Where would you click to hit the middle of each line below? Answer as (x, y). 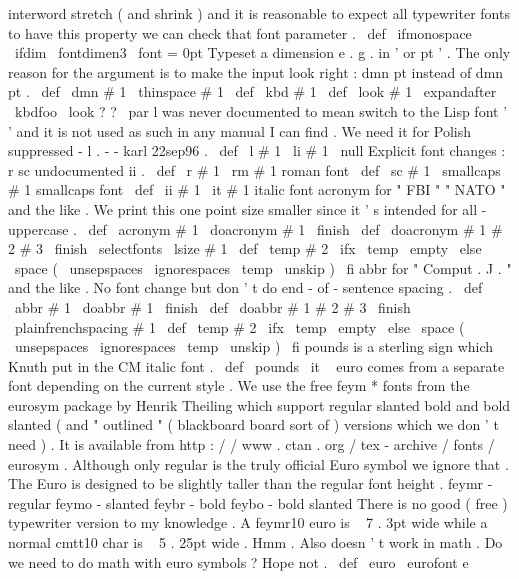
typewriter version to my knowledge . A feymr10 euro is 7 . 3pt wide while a (248, 522)
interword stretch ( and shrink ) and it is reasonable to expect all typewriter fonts (259, 13)
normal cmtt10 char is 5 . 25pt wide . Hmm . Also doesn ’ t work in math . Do (255, 542)
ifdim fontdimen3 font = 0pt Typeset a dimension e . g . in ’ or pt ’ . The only (262, 52)
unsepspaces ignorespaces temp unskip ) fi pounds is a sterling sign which (254, 346)
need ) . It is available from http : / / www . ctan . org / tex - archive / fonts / (251, 444)
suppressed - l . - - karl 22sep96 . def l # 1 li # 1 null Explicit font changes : (257, 150)
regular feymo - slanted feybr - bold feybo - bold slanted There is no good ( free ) (258, 502)
